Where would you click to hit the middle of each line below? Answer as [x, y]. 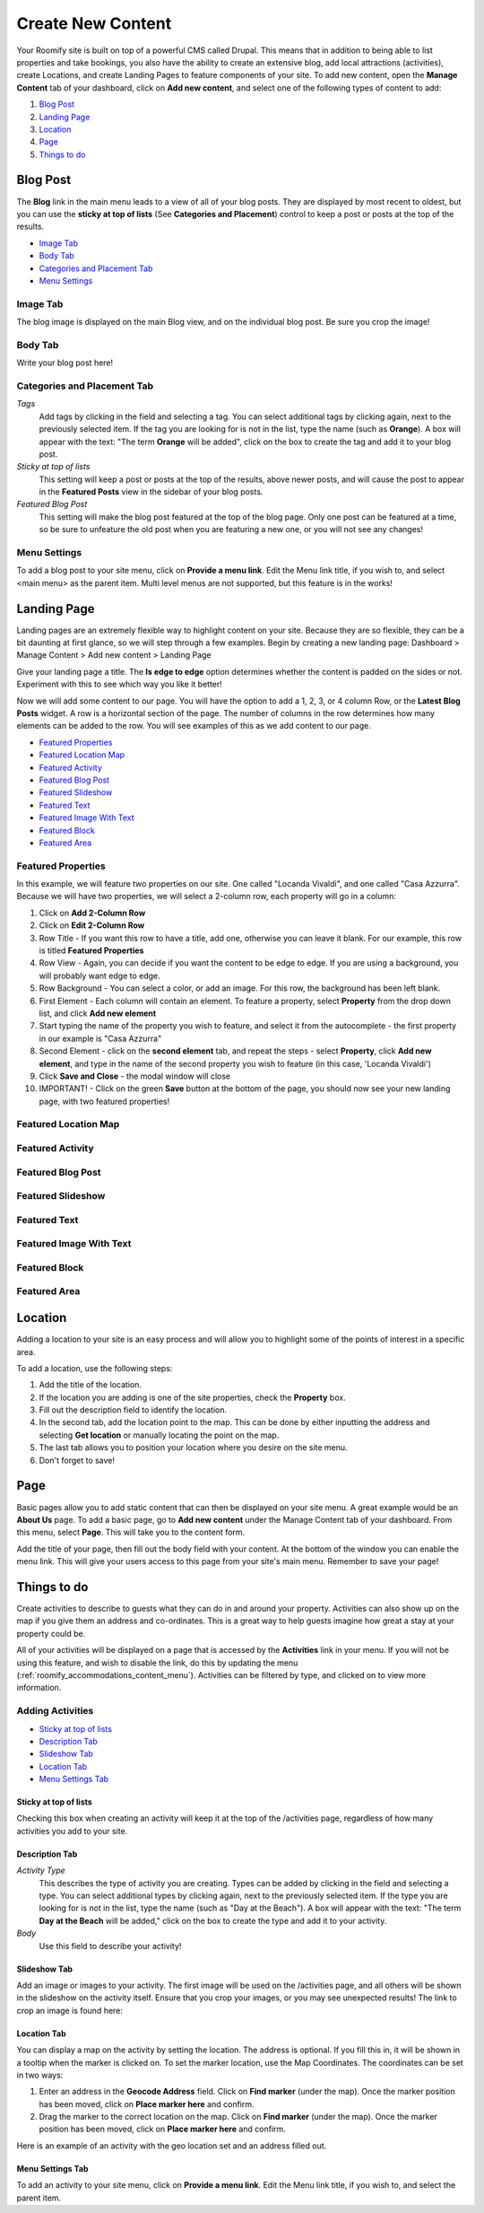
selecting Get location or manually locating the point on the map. [159, 1435]
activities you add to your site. [72, 1831]
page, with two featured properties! [104, 1101]
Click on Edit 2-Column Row [92, 925]
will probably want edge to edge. [99, 975]
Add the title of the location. [91, 1385]
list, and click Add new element [98, 1013]
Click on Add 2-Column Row [92, 913]
